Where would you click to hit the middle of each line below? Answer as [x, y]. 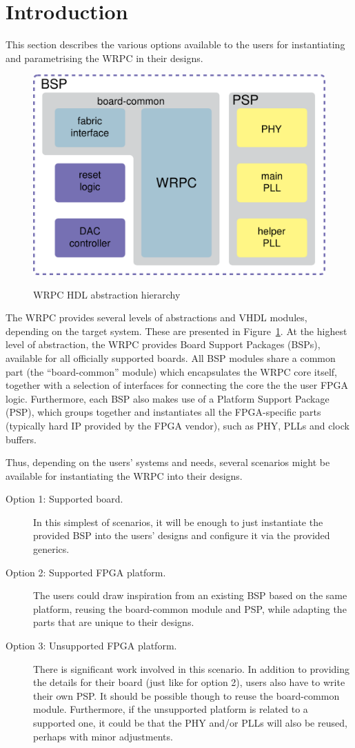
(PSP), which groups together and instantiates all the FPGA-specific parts [163, 412]
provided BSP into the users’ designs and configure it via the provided [182, 535]
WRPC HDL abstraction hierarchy [107, 294]
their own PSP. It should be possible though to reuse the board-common [186, 695]
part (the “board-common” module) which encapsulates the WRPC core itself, [171, 371]
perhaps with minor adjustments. [103, 736]
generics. [51, 549]
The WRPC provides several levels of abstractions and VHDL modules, [156, 317]
